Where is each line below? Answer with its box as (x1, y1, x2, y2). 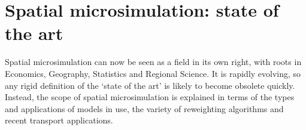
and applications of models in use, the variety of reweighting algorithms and (5, 102, 284, 114)
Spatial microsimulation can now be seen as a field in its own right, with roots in (5, 55, 302, 68)
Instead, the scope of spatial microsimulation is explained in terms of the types (5, 91, 295, 103)
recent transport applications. (5, 114, 113, 126)
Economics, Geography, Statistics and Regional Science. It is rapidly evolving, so (5, 67, 301, 79)
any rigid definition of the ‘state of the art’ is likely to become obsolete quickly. (5, 79, 295, 91)
